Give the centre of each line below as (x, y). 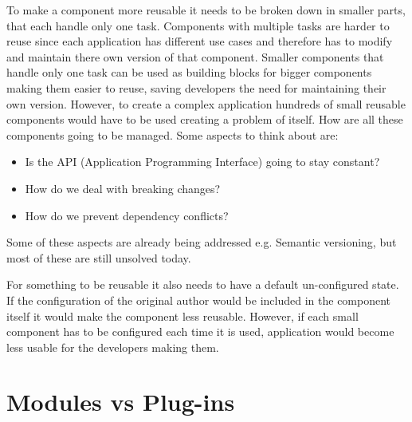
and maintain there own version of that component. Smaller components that (195, 56)
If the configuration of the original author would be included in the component (199, 300)
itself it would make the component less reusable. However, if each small (182, 316)
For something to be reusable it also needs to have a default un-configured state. (203, 284)
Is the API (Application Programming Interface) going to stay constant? (202, 162)
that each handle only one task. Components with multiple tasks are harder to (198, 25)
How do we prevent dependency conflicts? (127, 215)
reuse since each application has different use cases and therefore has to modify (200, 41)
